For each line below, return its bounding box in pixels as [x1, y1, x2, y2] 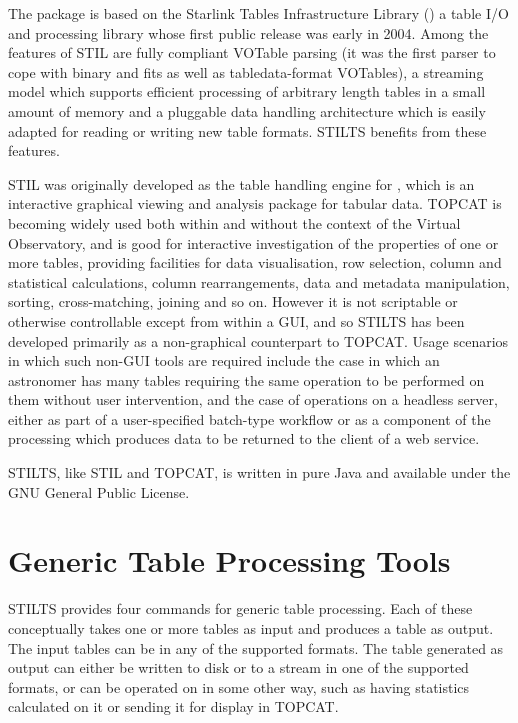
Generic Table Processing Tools [8, 540, 451, 581]
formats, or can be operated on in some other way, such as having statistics [8, 676, 470, 697]
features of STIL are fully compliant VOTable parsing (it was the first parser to [8, 42, 496, 63]
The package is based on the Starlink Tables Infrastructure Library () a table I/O [8, 3, 509, 23]
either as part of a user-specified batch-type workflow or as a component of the [8, 408, 491, 429]
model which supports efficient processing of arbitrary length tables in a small [8, 81, 486, 102]
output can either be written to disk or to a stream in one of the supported [8, 657, 469, 678]
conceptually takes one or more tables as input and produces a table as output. [8, 617, 494, 638]
